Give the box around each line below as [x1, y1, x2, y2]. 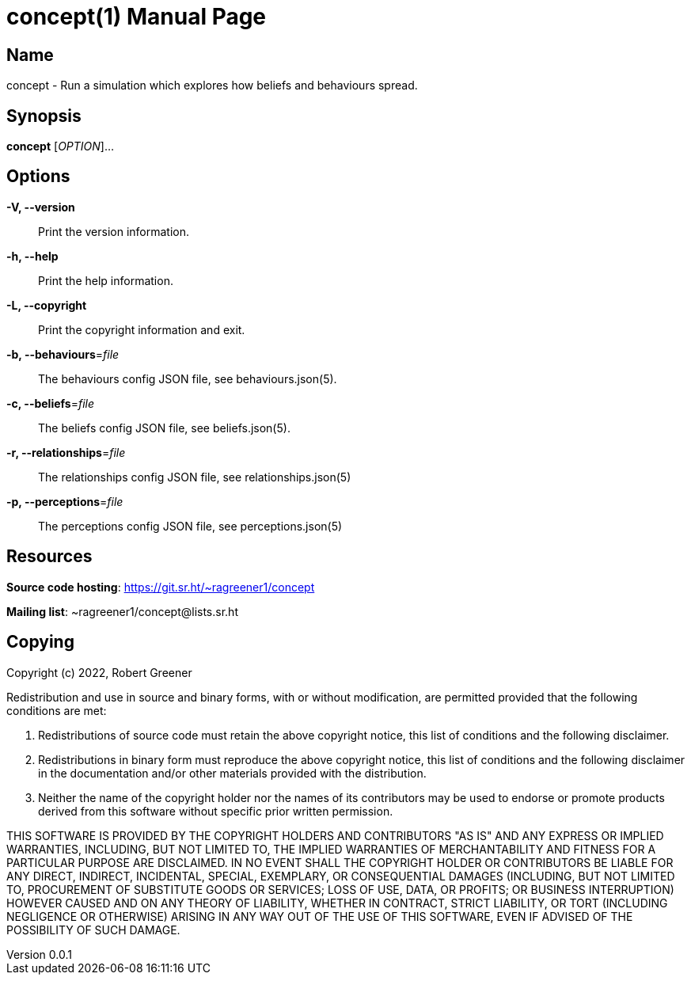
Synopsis [6, 105, 82, 126]
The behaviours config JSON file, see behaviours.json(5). [38, 371, 337, 386]
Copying [6, 632, 74, 652]
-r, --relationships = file [6, 445, 126, 459]
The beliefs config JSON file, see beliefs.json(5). [38, 420, 290, 435]
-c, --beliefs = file [6, 396, 95, 410]
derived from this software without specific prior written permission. [38, 804, 393, 818]
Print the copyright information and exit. [38, 322, 245, 337]
